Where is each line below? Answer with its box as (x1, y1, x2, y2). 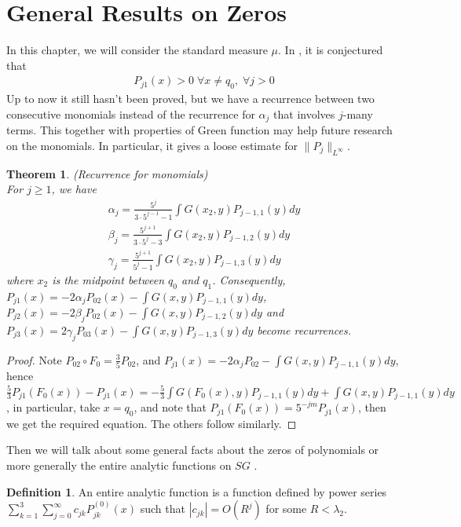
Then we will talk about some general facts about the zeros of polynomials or (6, 441, 379, 458)
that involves (273, 105, 335, 122)
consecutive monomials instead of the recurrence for (6, 105, 255, 122)
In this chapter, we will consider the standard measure (6, 42, 268, 58)
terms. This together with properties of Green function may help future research (6, 122, 393, 138)
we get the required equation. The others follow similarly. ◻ (6, 415, 297, 431)
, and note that (134, 399, 207, 415)
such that (140, 500, 185, 517)
